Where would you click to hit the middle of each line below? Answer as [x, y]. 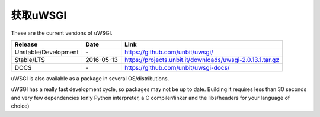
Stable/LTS [30, 60]
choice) [20, 106]
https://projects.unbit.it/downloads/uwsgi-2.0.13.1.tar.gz [202, 60]
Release [26, 44]
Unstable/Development [47, 52]
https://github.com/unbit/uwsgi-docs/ [177, 67]
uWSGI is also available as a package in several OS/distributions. [90, 78]
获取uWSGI [39, 15]
